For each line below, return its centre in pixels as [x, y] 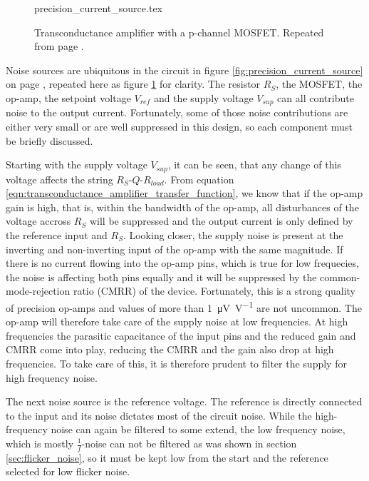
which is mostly [40, 443]
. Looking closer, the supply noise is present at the [233, 235]
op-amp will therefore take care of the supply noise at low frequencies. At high [177, 321]
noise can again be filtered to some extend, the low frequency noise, [198, 429]
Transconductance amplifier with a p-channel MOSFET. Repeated [179, 32]
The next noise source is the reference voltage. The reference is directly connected [184, 401]
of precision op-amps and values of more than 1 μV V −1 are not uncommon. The [184, 307]
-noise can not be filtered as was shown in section [189, 443]
